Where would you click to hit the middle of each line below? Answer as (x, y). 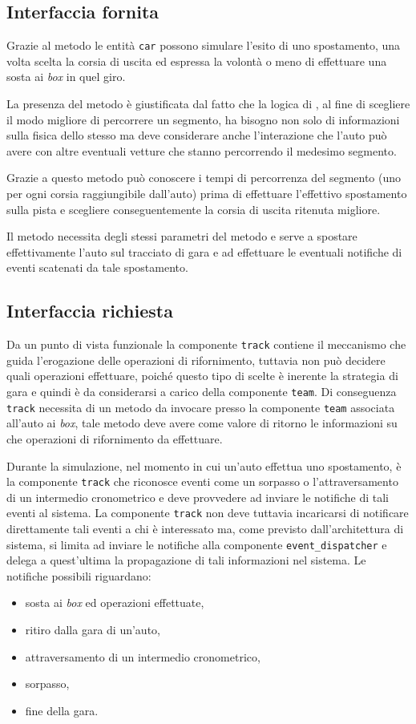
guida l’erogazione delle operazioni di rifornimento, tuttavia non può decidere (196, 360)
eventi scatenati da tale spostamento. (97, 267)
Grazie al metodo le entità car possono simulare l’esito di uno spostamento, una (204, 45)
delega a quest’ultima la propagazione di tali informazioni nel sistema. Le (186, 560)
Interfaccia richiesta (90, 311)
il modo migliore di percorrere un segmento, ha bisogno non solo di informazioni (203, 119)
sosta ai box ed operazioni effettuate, (115, 603)
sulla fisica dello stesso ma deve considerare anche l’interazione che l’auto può (197, 135)
